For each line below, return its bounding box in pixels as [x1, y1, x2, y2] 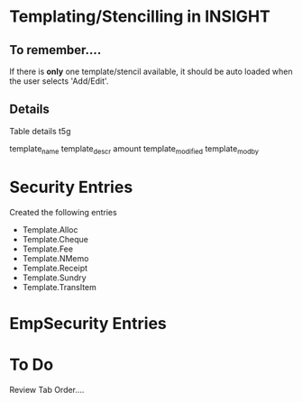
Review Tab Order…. [9, 384, 85, 395]
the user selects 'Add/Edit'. [9, 76, 109, 87]
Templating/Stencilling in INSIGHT [9, 6, 270, 27]
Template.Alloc [22, 224, 78, 235]
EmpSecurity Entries [9, 313, 167, 333]
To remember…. [9, 42, 102, 58]
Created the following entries [9, 206, 117, 217]
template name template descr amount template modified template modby [9, 142, 260, 156]
